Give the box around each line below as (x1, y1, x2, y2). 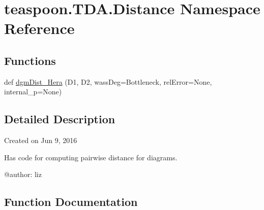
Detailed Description (4, 111, 115, 127)
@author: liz (4, 169, 42, 180)
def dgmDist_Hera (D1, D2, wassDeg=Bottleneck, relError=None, (4, 76, 212, 87)
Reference (4, 18, 75, 39)
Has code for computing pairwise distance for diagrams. (4, 152, 178, 162)
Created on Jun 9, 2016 (4, 135, 77, 146)
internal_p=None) (4, 86, 62, 97)
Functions (4, 52, 56, 68)
